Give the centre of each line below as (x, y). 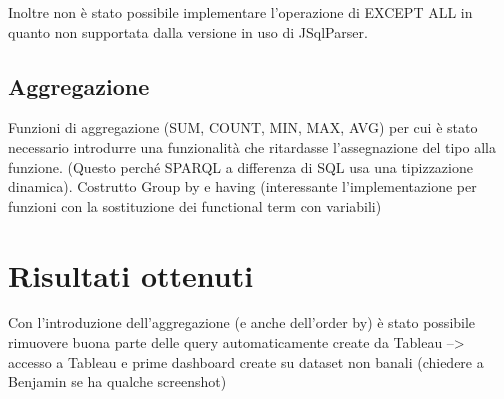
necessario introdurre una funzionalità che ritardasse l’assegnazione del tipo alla (252, 146)
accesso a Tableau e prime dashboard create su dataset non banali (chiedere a (246, 361)
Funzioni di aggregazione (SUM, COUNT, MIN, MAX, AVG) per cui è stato (243, 127)
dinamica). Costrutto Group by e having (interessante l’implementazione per (242, 186)
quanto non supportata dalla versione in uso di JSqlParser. (188, 31)
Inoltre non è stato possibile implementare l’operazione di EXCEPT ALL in (240, 12)
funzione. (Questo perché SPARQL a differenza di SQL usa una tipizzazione (240, 166)
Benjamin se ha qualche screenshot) (117, 381)
